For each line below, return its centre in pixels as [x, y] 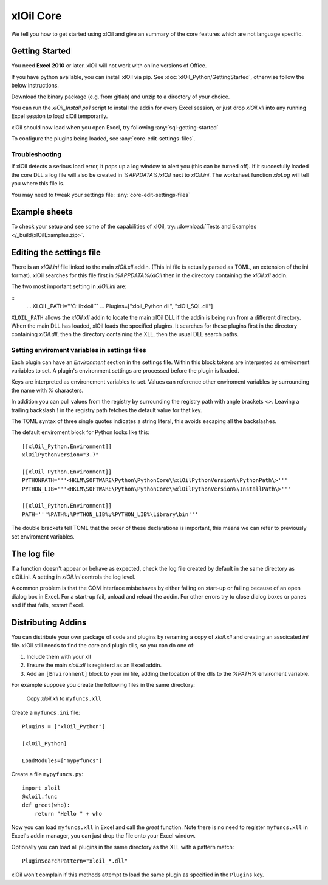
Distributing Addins [49, 622]
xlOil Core [36, 16]
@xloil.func [40, 797]
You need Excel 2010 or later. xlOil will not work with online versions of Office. [109, 66]
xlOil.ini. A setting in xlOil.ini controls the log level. [73, 577]
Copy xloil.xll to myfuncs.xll [64, 698]
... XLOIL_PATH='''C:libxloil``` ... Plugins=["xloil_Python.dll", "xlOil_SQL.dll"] [120, 306]
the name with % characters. [47, 390]
